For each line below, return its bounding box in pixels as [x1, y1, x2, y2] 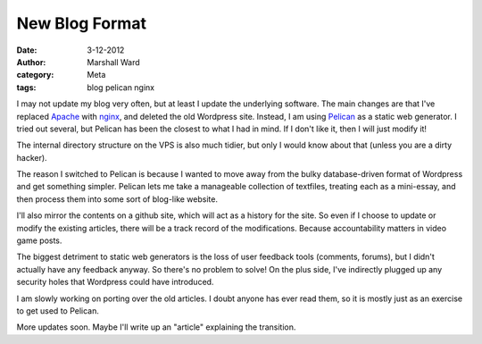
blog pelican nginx [87, 81, 155, 93]
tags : [16, 81, 37, 93]
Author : [16, 56, 46, 67]
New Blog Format [16, 13, 147, 33]
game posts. [16, 235, 62, 246]
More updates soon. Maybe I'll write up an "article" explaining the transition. [16, 322, 296, 332]
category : [16, 70, 54, 80]
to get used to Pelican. [16, 305, 100, 316]
